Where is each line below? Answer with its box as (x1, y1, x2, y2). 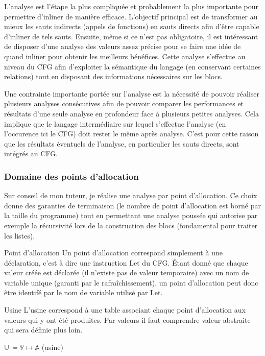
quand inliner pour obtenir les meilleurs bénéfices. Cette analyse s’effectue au (4, 51, 246, 61)
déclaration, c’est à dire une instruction (4, 257, 127, 268)
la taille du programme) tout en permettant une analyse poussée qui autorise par (4, 210, 258, 221)
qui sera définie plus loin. (4, 324, 83, 335)
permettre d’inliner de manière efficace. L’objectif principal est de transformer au (4, 11, 258, 21)
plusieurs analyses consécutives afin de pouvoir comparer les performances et (4, 98, 244, 109)
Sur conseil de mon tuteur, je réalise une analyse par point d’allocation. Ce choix (4, 190, 257, 201)
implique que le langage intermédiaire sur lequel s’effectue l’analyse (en (4, 118, 226, 129)
